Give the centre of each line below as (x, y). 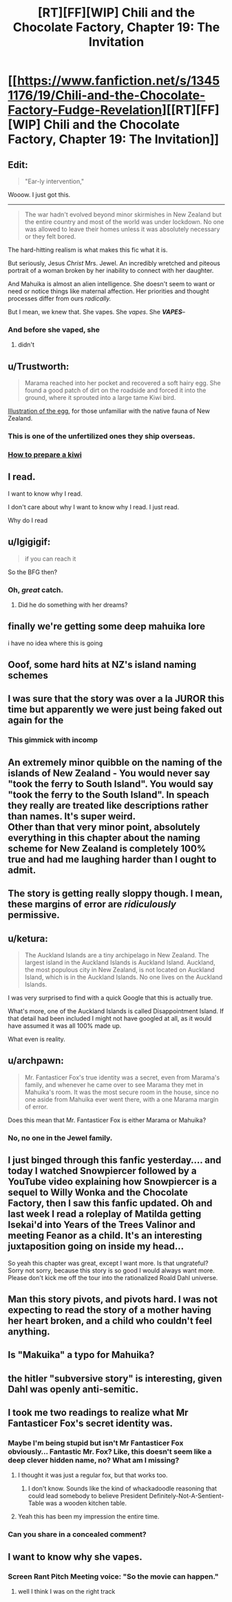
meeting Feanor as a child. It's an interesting (105, 1236)
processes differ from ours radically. (60, 298)
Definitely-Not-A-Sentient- (187, 1496)
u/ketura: (28, 939)
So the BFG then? (33, 572)
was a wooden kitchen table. (86, 1503)
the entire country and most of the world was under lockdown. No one (124, 222)
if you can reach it (50, 558)
